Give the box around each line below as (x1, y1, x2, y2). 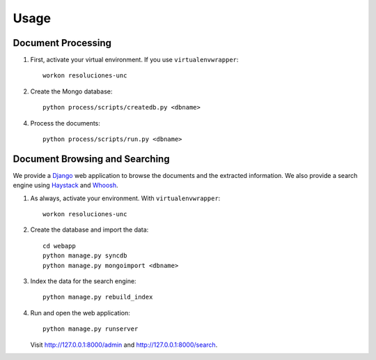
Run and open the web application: (30, 308, 130, 317)
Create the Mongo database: (30, 87, 113, 96)
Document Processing (13, 37, 111, 49)
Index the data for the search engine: (30, 277, 136, 285)
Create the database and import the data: (30, 225, 149, 234)
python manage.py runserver (42, 325, 139, 333)
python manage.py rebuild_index (42, 293, 153, 301)
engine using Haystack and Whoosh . (13, 181, 118, 190)
